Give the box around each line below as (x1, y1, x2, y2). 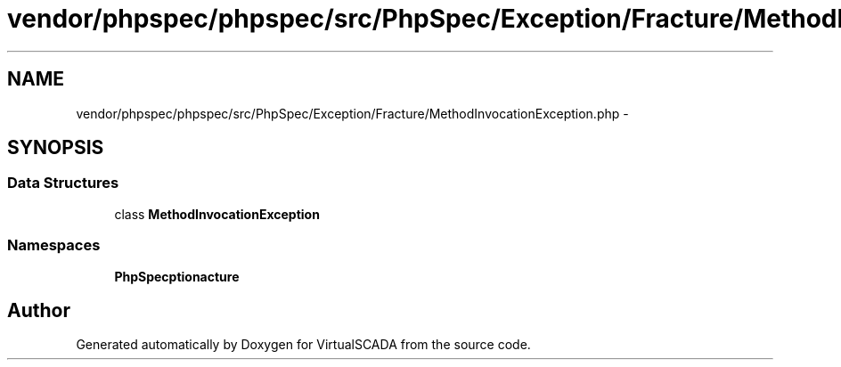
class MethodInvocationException (114, 206, 320, 222)
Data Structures (7, 174, 119, 192)
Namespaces (7, 236, 101, 255)
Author (7, 298, 70, 322)
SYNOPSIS (7, 136, 104, 159)
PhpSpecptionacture (114, 268, 240, 284)
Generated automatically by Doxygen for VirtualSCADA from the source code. (76, 337, 531, 353)
